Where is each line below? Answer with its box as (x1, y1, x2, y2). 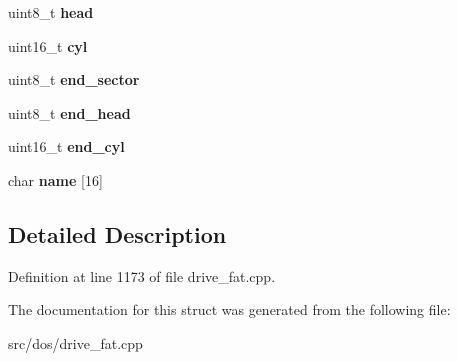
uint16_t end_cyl (8, 136, 125, 157)
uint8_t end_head (8, 102, 131, 123)
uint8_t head (8, 2, 94, 22)
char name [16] (8, 169, 103, 190)
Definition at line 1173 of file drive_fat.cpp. (8, 265, 276, 286)
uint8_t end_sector (8, 69, 140, 90)
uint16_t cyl (8, 35, 88, 56)
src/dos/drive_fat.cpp (8, 332, 143, 353)
